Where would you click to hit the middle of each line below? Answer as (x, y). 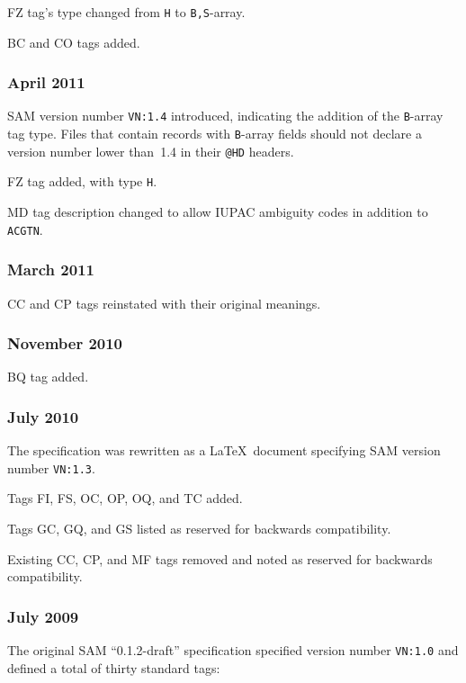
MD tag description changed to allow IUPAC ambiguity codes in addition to (218, 212)
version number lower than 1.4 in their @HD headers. (151, 151)
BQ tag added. (48, 377)
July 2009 (43, 616)
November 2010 (65, 343)
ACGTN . (25, 229)
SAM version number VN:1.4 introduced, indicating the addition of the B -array (225, 116)
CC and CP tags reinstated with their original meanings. (164, 303)
